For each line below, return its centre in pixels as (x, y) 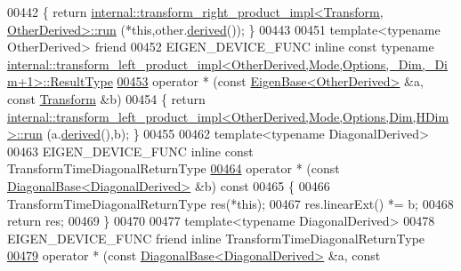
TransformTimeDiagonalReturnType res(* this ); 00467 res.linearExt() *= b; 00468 (230, 203)
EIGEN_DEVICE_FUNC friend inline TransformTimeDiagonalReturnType (216, 238)
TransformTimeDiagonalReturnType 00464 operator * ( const (174, 168)
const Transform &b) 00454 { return (106, 98)
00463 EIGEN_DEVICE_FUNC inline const (130, 151)
